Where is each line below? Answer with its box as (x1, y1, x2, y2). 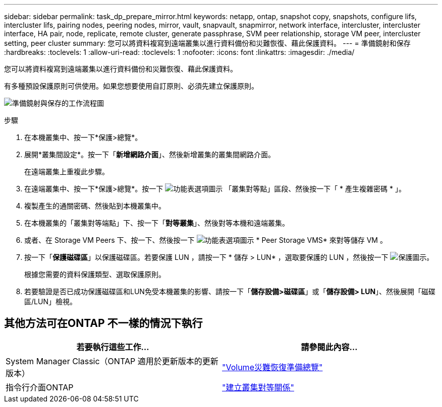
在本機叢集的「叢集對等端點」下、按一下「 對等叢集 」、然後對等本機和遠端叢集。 (24, 219, 289, 227)
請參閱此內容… (301, 342, 358, 352)
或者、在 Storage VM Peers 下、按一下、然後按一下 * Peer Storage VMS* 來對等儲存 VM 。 (24, 236, 387, 244)
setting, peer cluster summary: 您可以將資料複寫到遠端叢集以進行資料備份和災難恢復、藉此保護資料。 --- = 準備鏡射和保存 (4, 39, 411, 47)
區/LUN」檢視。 (24, 297, 77, 306)
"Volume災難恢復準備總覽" (222, 362, 323, 372)
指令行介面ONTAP (6, 382, 74, 392)
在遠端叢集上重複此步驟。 (24, 167, 109, 176)
